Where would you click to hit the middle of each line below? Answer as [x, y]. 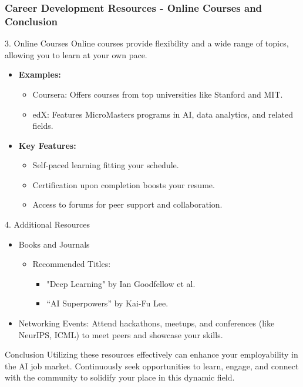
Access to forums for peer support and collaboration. [127, 204]
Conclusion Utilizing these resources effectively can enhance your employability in [151, 354]
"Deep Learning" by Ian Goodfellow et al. [121, 283]
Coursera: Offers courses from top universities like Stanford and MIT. [158, 94]
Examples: [40, 74]
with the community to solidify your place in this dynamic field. [120, 377]
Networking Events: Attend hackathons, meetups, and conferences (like [147, 323]
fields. [43, 126]
